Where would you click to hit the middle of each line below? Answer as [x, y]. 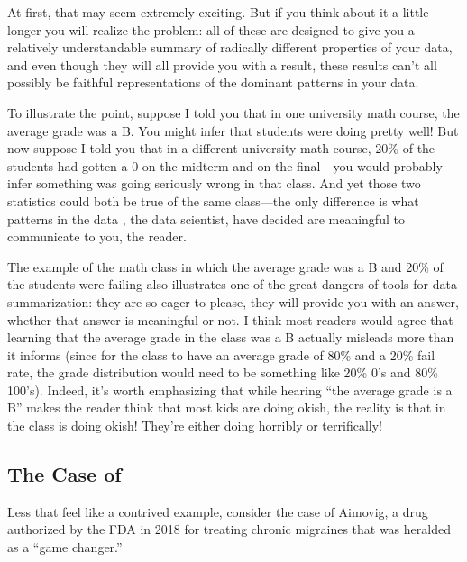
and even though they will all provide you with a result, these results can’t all [222, 64]
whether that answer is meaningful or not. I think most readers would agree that [230, 319]
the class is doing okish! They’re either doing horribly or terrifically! [195, 426]
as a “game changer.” [65, 547]
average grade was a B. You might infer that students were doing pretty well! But [233, 130]
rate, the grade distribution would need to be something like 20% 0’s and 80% [223, 372]
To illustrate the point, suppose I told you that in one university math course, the [233, 112]
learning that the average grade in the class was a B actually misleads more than [231, 337]
